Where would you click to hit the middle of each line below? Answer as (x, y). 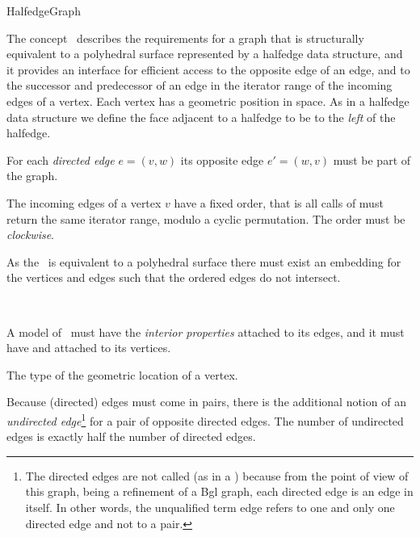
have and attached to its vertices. (89, 348)
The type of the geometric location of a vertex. (122, 374)
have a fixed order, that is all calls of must (279, 202)
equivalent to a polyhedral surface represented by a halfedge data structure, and (205, 54)
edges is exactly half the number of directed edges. (131, 436)
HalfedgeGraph (44, 10)
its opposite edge (222, 159)
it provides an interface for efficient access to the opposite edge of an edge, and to (208, 69)
